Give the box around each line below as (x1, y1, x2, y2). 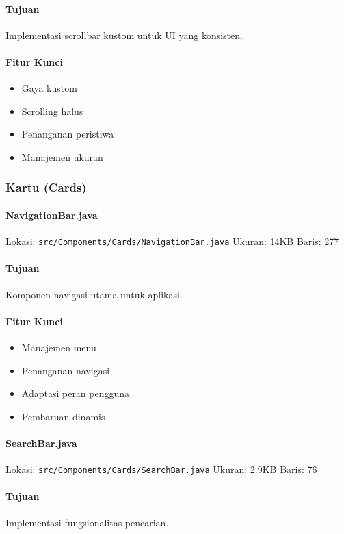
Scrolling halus (21, 103, 83, 118)
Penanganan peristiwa (21, 127, 114, 141)
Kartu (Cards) (5, 179, 87, 196)
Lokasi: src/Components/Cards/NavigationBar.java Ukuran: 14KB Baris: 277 (5, 234, 339, 249)
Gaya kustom (21, 81, 77, 95)
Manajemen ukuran (21, 149, 103, 164)
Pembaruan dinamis (21, 409, 105, 423)
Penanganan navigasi (21, 363, 110, 377)
